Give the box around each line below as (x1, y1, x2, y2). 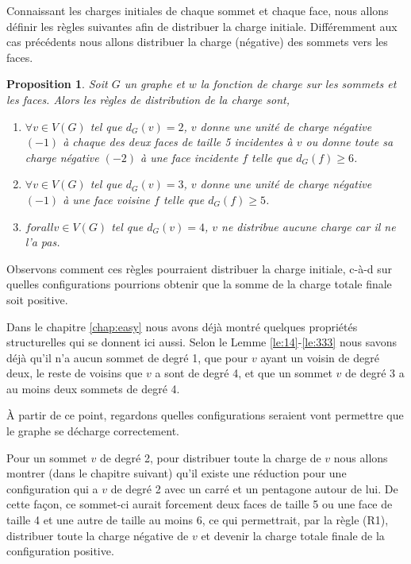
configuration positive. (6, 543, 114, 559)
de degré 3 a (344, 365, 405, 381)
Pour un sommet (6, 449, 87, 465)
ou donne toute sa (305, 133, 394, 150)
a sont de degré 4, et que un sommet (155, 365, 332, 381)
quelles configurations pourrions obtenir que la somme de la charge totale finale (6, 276, 392, 292)
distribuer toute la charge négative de (6, 527, 189, 543)
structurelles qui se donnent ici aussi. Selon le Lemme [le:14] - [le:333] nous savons (6, 334, 398, 350)
